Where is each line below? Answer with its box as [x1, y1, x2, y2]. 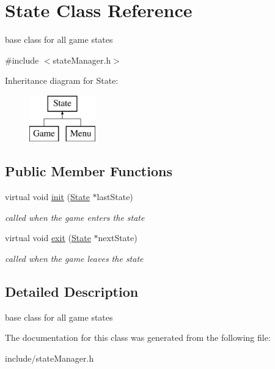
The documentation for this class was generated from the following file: [5, 331, 271, 344]
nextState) [98, 231, 137, 244]
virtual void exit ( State [5, 231, 91, 244]
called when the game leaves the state [5, 252, 144, 265]
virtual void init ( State [5, 190, 90, 203]
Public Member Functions [5, 162, 172, 181]
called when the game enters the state [5, 211, 145, 223]
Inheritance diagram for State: [5, 74, 119, 87]
